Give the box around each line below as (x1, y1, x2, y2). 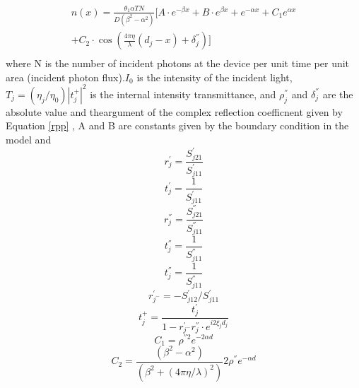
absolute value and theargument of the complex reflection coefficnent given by (6, 104, 343, 119)
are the (322, 86, 353, 101)
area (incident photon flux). (6, 69, 125, 84)
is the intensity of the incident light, (136, 69, 293, 84)
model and (6, 132, 52, 146)
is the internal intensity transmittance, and (90, 86, 276, 101)
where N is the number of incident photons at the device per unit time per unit (6, 56, 350, 71)
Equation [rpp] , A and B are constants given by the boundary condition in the (6, 118, 349, 133)
